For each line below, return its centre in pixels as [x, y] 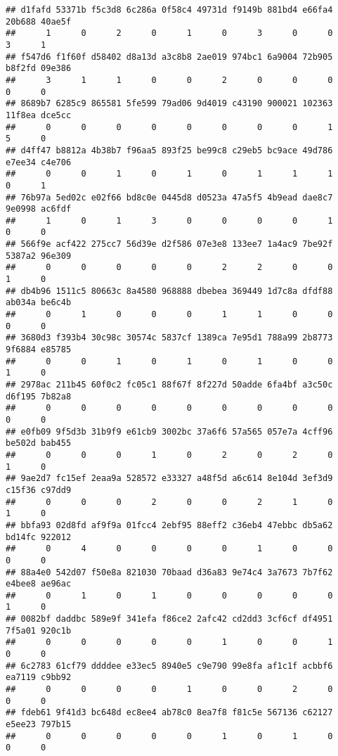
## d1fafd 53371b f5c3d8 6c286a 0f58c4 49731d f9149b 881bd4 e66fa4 [169, 10]
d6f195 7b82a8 [39, 396]
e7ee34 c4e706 [39, 162]
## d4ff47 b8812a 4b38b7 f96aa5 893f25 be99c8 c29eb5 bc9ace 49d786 [169, 150]
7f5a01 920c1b [39, 630]
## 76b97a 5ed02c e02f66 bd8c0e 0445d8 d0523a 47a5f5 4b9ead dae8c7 [169, 197]
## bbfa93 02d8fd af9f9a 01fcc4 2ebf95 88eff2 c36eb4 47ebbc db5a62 [169, 525]
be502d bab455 [39, 443]
